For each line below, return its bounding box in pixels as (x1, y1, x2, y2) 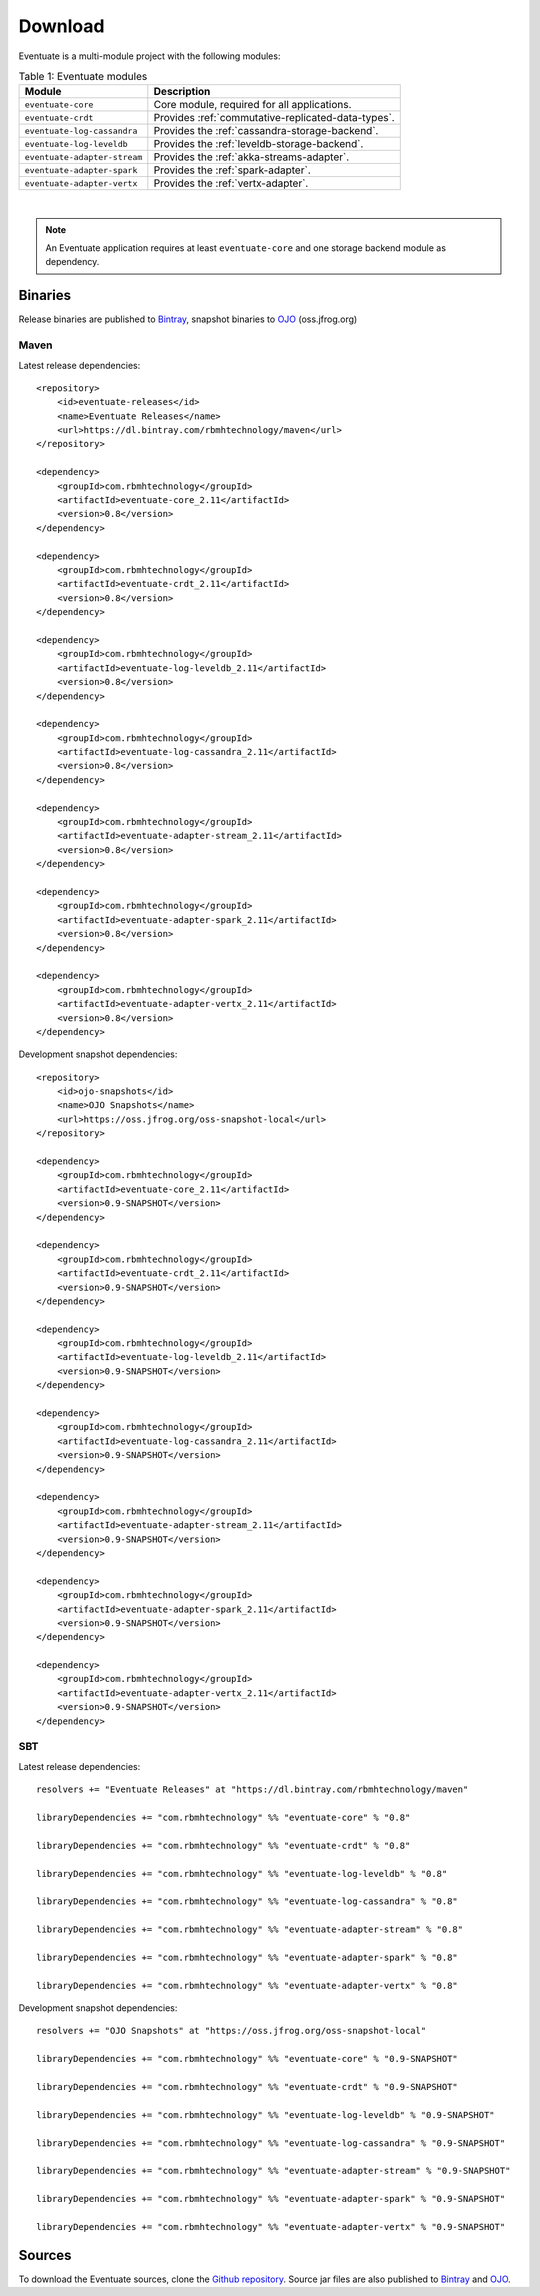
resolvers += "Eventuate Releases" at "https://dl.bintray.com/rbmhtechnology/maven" (36, 1784, 469, 1795)
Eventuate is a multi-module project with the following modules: (18, 50, 281, 62)
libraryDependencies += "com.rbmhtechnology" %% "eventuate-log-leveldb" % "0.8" (36, 1868, 448, 1879)
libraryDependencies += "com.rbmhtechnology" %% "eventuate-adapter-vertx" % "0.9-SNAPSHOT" (36, 2221, 506, 2232)
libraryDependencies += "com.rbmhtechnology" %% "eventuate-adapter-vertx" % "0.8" (36, 1980, 459, 1991)
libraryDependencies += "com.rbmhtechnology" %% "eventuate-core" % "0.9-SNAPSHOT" (36, 2053, 459, 2065)
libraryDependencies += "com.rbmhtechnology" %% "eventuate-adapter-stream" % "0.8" (36, 1924, 464, 1935)
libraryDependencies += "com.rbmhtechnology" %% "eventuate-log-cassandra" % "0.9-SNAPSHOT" (36, 2137, 506, 2149)
